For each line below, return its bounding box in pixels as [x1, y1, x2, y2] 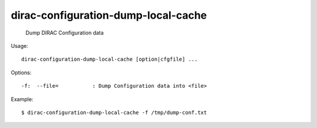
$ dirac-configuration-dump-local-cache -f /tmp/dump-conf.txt [21, 109, 207, 116]
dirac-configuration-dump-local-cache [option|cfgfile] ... [21, 56, 198, 63]
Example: [11, 95, 33, 102]
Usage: [11, 42, 29, 49]
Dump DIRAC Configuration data [25, 29, 104, 36]
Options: [11, 69, 32, 76]
